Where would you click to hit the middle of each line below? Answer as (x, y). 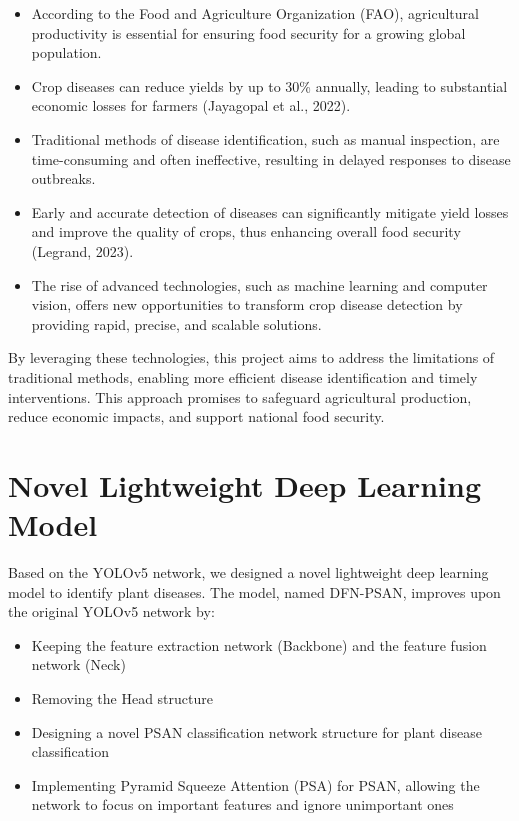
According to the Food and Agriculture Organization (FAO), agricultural (255, 13)
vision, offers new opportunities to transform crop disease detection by (247, 304)
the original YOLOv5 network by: (111, 611)
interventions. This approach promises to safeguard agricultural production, (240, 396)
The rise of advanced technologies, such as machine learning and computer (259, 284)
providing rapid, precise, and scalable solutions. (176, 323)
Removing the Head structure (122, 697)
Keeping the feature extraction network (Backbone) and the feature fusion (259, 644)
